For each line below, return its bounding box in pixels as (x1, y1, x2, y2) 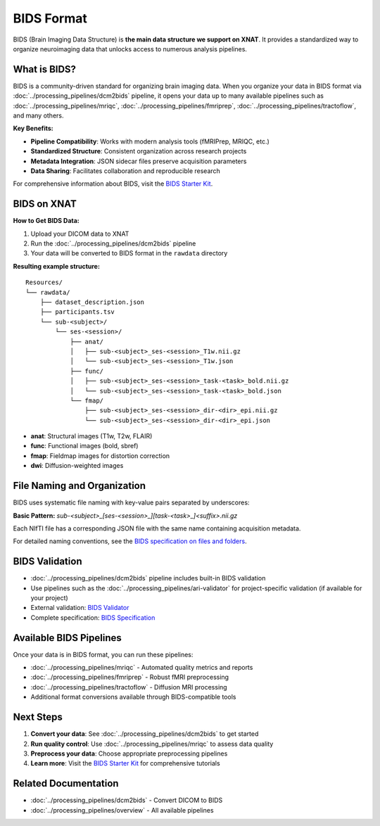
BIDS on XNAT (13, 198, 77, 210)
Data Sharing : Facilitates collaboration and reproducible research (30, 166, 221, 175)
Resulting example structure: (13, 262, 100, 270)
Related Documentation (13, 777, 119, 789)
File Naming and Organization (13, 480, 146, 492)
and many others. (13, 111, 64, 120)
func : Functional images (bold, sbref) (30, 442, 139, 450)
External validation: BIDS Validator (30, 604, 129, 612)
